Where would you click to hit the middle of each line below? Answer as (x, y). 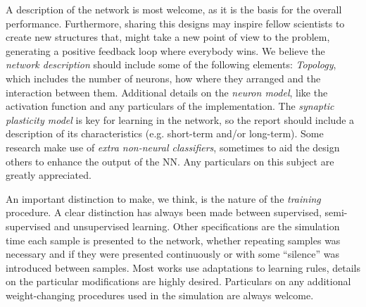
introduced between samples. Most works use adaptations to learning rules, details (183, 267)
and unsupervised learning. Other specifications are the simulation (197, 226)
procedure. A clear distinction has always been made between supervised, (164, 212)
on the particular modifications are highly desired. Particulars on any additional (178, 281)
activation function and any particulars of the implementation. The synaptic (170, 106)
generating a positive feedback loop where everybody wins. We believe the (165, 50)
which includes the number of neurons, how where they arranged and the (163, 78)
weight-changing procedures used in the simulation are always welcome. (160, 295)
